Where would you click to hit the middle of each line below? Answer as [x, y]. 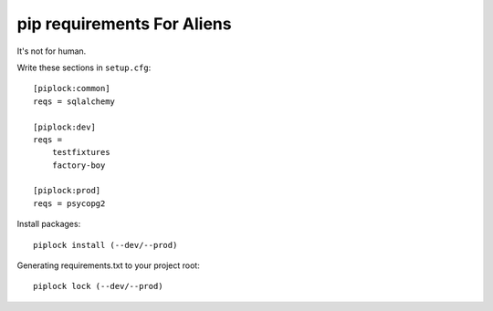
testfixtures [81, 152]
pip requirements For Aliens [124, 24]
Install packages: [49, 224]
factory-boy [79, 165]
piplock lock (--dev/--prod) [98, 286]
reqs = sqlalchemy [74, 101]
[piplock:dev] [64, 127]
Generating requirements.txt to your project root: [108, 265]
